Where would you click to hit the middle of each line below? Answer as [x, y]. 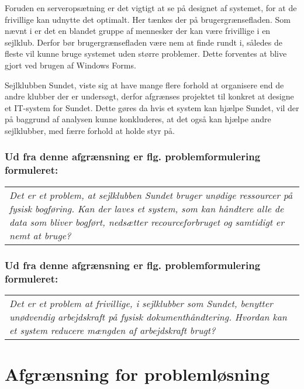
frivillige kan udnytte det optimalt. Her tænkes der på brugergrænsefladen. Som [148, 19]
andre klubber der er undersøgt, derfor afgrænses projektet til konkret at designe [149, 96]
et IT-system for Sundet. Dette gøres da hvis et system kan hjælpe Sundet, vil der [152, 107]
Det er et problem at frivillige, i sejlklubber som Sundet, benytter [141, 303]
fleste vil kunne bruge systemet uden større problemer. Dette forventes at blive [146, 54]
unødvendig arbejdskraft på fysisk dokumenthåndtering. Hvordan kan [148, 316]
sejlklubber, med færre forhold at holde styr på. [90, 130]
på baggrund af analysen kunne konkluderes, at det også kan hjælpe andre [138, 119]
